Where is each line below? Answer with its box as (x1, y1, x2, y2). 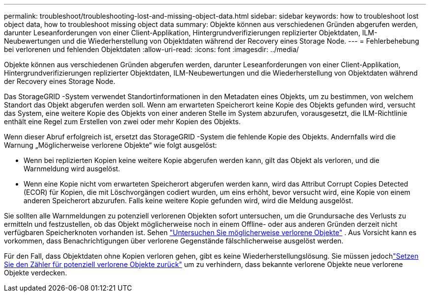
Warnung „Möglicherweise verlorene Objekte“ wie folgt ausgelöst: (4, 141, 217, 149)
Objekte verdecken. (4, 269, 67, 277)
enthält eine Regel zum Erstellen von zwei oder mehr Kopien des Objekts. (4, 117, 241, 126)
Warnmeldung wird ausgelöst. (24, 164, 120, 173)
